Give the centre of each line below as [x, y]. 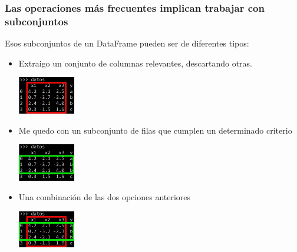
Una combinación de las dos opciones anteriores [105, 197]
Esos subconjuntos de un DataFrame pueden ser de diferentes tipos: [127, 43]
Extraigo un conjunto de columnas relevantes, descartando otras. [135, 63]
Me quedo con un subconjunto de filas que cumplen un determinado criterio [155, 130]
